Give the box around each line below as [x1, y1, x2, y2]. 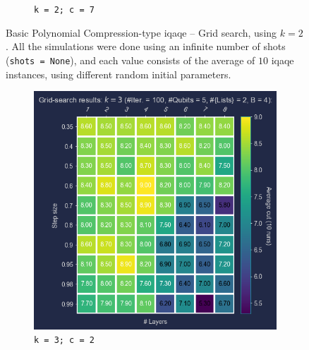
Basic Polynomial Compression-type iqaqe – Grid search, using [6, 25, 277, 40]
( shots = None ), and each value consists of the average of [6, 52, 255, 67]
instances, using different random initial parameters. [6, 66, 231, 81]
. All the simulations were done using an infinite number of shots [6, 39, 286, 54]
